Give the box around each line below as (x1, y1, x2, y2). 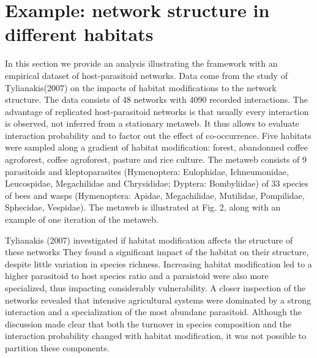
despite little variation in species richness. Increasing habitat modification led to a (5, 257, 312, 270)
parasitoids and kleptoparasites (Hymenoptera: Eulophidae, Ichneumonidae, (5, 165, 289, 177)
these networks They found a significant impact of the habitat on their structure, (5, 245, 309, 258)
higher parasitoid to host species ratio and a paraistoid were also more (5, 269, 269, 282)
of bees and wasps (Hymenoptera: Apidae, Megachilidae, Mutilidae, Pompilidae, (5, 188, 305, 201)
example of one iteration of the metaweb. (5, 213, 158, 226)
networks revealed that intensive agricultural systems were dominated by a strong (5, 293, 311, 306)
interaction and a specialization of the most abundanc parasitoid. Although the (5, 305, 302, 318)
